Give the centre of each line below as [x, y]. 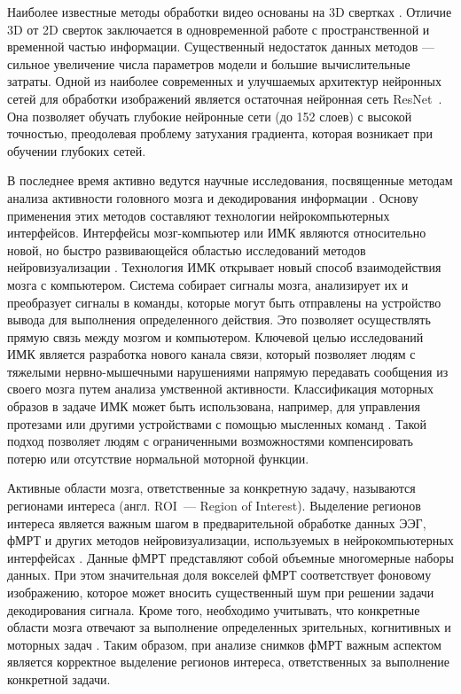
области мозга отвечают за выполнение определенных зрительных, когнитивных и [229, 627]
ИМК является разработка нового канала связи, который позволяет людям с [211, 354]
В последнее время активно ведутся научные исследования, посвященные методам [230, 180]
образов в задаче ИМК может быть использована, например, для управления [214, 406]
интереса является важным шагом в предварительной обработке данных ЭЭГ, [217, 522]
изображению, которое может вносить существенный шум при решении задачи [221, 592]
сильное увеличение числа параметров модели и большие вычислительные [209, 63]
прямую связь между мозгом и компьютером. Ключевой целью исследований [215, 336]
